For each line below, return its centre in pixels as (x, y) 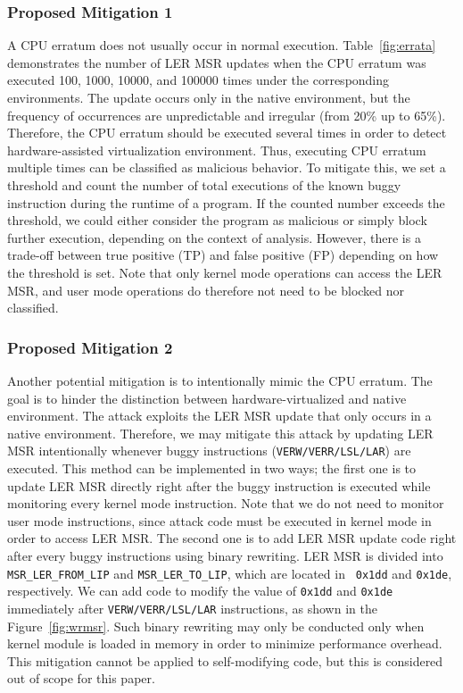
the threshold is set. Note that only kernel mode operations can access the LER (225, 272)
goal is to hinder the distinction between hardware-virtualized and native (207, 398)
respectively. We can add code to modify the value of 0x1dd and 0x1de (200, 591)
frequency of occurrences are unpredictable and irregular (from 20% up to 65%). (227, 115)
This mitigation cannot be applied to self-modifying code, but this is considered (225, 660)
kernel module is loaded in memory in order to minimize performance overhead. (225, 643)
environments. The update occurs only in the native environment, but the (209, 97)
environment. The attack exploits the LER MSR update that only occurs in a (219, 416)
